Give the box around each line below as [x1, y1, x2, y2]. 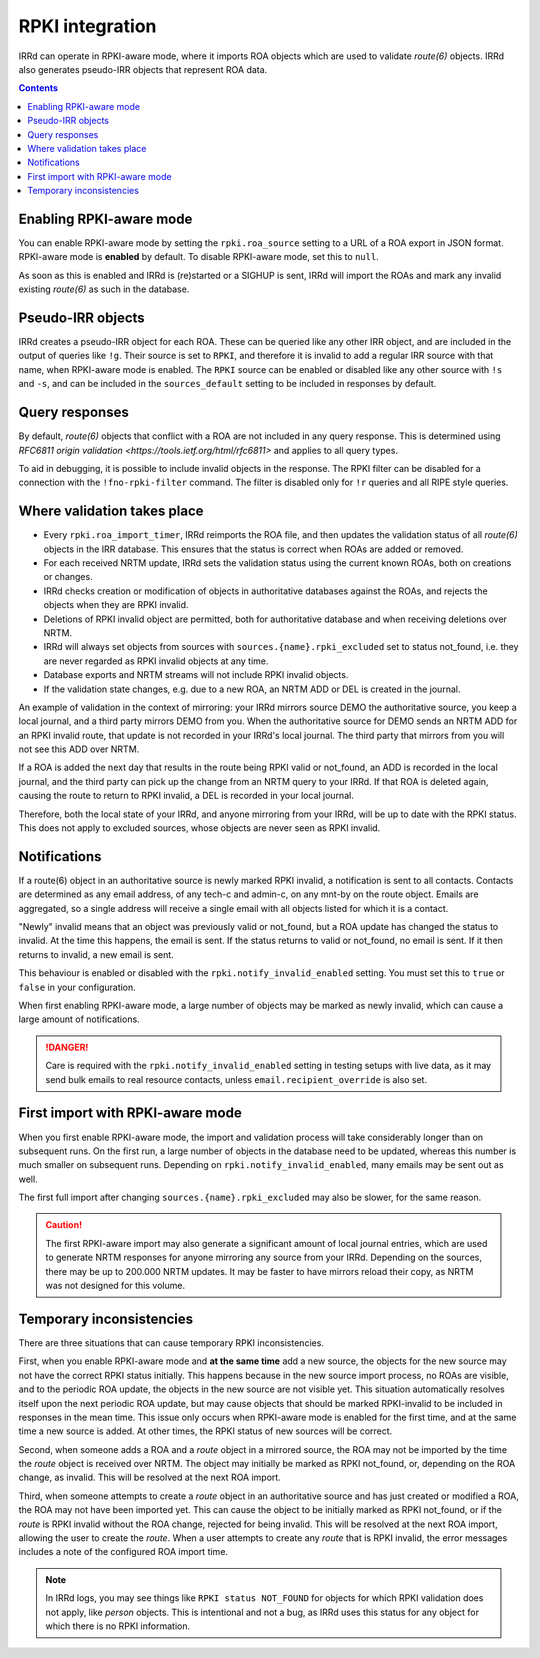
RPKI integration [18, 15, 157, 37]
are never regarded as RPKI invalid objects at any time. [43, 655, 269, 667]
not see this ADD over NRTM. [18, 743, 140, 755]
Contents [18, 82, 59, 94]
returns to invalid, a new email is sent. [18, 948, 174, 960]
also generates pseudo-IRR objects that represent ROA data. [18, 63, 268, 75]
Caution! [45, 1219, 83, 1231]
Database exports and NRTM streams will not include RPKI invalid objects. [43, 669, 349, 681]
